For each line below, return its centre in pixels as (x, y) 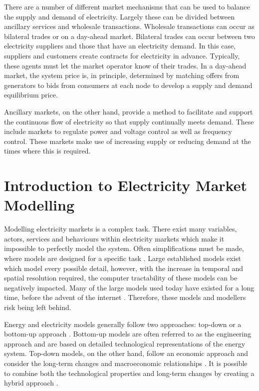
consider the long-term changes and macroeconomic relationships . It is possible (126, 363)
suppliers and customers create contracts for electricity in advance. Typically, (122, 55)
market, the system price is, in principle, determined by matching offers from (122, 75)
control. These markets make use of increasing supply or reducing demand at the (128, 141)
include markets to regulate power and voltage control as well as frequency (118, 131)
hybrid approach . (31, 383)
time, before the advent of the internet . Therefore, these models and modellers (125, 297)
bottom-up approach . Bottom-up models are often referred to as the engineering (128, 334)
